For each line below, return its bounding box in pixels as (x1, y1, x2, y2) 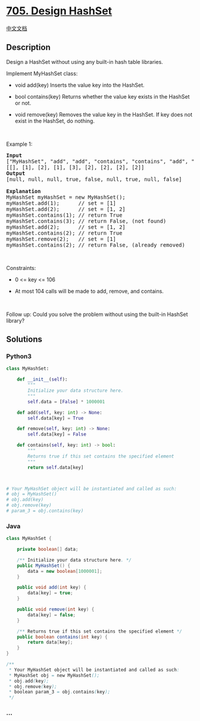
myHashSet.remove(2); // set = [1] (6, 235, 117, 243)
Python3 (6, 352, 32, 361)
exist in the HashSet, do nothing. (14, 117, 95, 124)
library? (6, 317, 25, 324)
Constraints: (6, 264, 36, 271)
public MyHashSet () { (17, 563, 70, 569)
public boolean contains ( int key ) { (17, 634, 108, 640)
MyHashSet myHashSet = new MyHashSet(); (6, 194, 126, 201)
